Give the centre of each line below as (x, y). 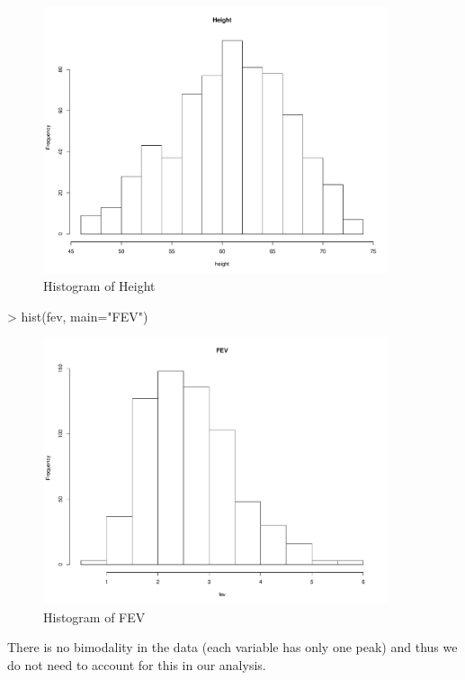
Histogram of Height (99, 286)
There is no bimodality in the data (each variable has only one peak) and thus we (232, 647)
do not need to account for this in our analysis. (137, 664)
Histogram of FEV (94, 617)
